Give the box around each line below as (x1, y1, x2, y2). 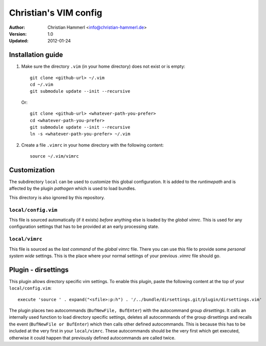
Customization (9, 166, 55, 174)
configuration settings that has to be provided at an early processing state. (9, 224, 160, 229)
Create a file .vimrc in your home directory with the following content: (21, 142, 164, 148)
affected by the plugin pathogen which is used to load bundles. (9, 185, 136, 191)
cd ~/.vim (30, 82, 53, 87)
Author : (9, 24, 25, 30)
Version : (9, 31, 27, 37)
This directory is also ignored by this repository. (9, 194, 105, 200)
